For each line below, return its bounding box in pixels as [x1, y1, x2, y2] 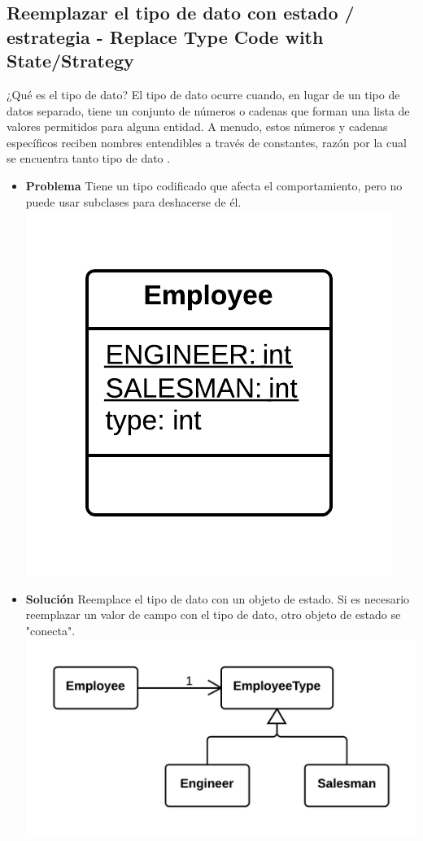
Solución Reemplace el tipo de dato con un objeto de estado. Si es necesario [25, 590, 410, 607]
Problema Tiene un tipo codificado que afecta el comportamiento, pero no [25, 176, 403, 194]
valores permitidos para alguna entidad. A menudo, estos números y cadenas [7, 118, 388, 135]
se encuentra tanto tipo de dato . [7, 150, 171, 167]
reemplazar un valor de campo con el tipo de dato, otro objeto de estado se [25, 606, 401, 623]
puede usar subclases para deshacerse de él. [25, 193, 242, 210]
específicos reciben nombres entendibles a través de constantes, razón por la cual [7, 133, 407, 150]
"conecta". [25, 621, 76, 638]
